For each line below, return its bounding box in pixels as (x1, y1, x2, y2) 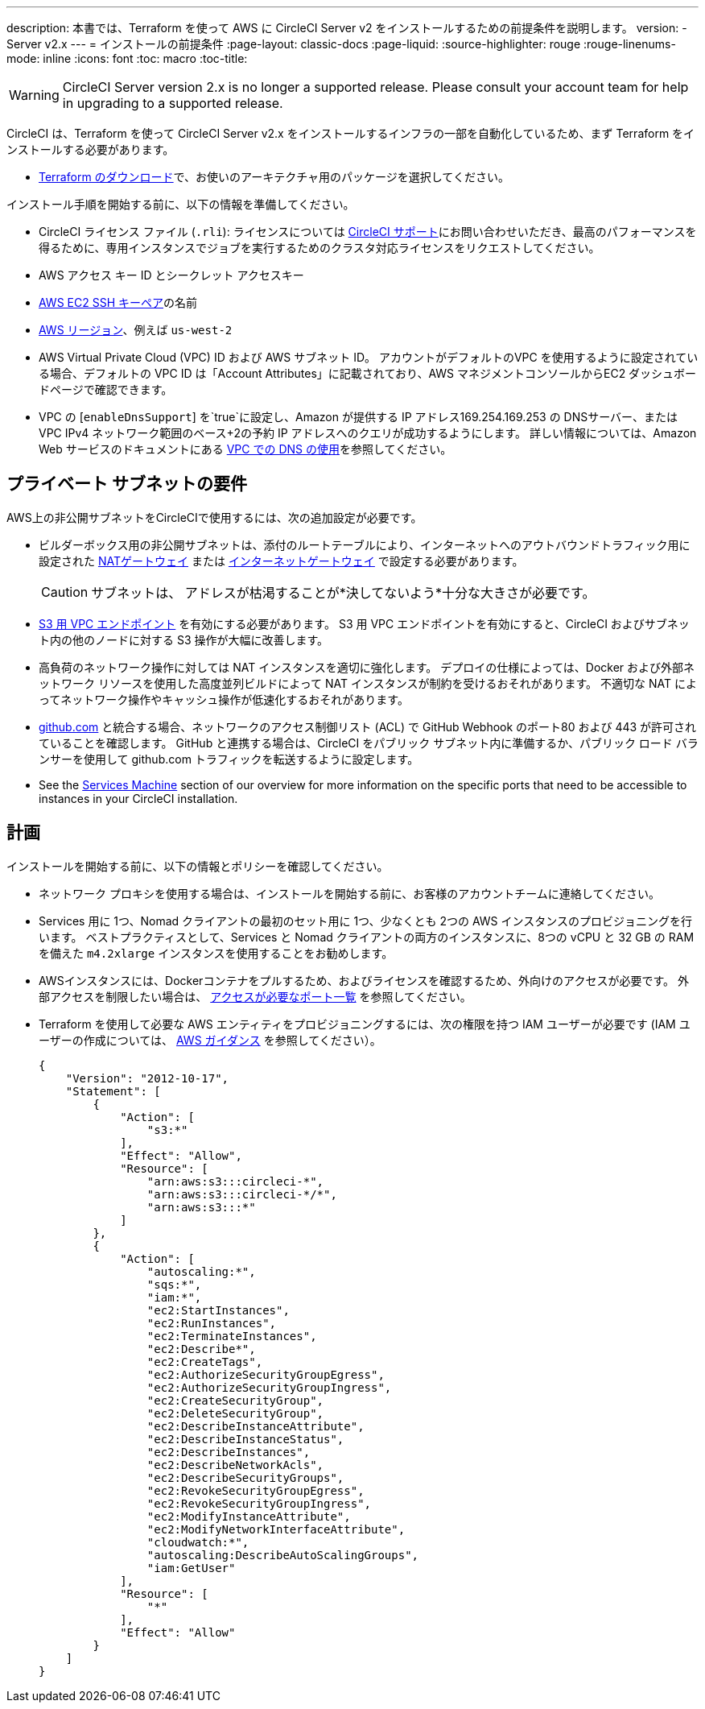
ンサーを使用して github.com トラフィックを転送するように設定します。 (39, 751, 419, 766)
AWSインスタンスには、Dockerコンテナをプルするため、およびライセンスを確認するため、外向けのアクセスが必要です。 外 (39, 973, 689, 987)
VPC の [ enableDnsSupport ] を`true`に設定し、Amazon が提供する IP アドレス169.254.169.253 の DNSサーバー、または (39, 410, 678, 424)
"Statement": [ (65, 1084, 161, 1098)
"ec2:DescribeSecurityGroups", (146, 1471, 344, 1484)
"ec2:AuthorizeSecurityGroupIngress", (146, 1380, 392, 1394)
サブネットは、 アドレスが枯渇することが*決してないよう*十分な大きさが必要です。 (91, 584, 596, 601)
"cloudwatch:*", (146, 1535, 249, 1549)
